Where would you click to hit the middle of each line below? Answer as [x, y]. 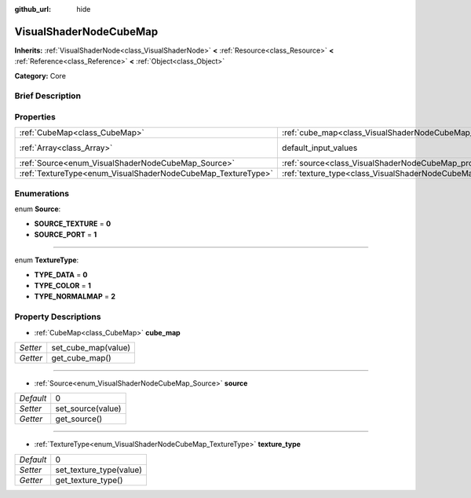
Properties [35, 117]
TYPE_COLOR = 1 [63, 286]
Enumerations [42, 193]
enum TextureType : [47, 260]
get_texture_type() [89, 480]
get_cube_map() [81, 358]
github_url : [33, 9]
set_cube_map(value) [91, 348]
